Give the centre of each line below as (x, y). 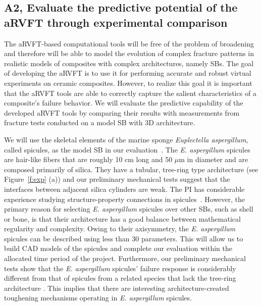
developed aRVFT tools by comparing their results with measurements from (122, 112)
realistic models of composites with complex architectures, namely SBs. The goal (129, 63)
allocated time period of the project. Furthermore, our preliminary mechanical (125, 258)
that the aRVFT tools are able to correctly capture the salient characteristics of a (130, 93)
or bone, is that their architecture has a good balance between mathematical (122, 218)
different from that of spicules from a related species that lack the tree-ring (120, 278)
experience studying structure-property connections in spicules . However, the (125, 199)
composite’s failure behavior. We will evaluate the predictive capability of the (124, 103)
